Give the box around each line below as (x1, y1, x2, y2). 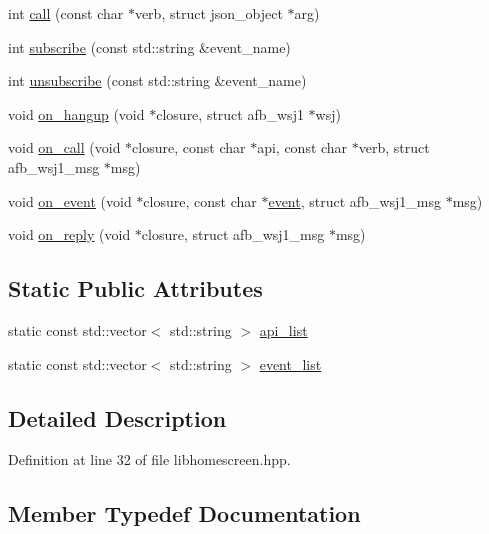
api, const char (257, 137, 348, 158)
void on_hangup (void (8, 103, 145, 124)
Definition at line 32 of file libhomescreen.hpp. (8, 449, 291, 470)
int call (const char (8, 3, 124, 23)
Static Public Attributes (8, 273, 263, 304)
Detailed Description (8, 402, 227, 433)
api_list (259, 319, 308, 340)
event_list (259, 353, 322, 374)
